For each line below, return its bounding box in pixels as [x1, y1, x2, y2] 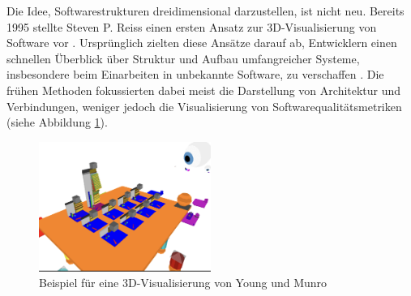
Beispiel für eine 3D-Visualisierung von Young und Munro [39, 274, 328, 291]
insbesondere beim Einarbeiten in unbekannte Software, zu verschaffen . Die [6, 66, 384, 83]
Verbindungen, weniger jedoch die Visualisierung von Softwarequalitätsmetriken [6, 97, 402, 114]
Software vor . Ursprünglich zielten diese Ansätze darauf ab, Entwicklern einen [6, 34, 397, 51]
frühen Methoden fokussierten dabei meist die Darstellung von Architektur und [6, 81, 401, 98]
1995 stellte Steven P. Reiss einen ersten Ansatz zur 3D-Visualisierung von [6, 18, 377, 35]
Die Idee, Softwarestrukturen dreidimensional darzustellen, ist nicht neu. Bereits [6, 2, 405, 19]
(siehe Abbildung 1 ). [6, 114, 108, 131]
